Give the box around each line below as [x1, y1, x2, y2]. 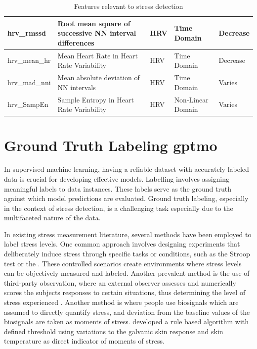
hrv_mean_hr [7, 55, 51, 65]
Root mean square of [57, 18, 130, 28]
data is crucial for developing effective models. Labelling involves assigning [4, 173, 230, 184]
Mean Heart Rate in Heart [57, 50, 138, 60]
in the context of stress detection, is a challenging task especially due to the [4, 202, 233, 213]
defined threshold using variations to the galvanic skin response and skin [4, 326, 223, 336]
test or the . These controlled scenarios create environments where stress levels [4, 258, 242, 268]
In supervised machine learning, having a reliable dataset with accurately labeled [4, 164, 249, 174]
